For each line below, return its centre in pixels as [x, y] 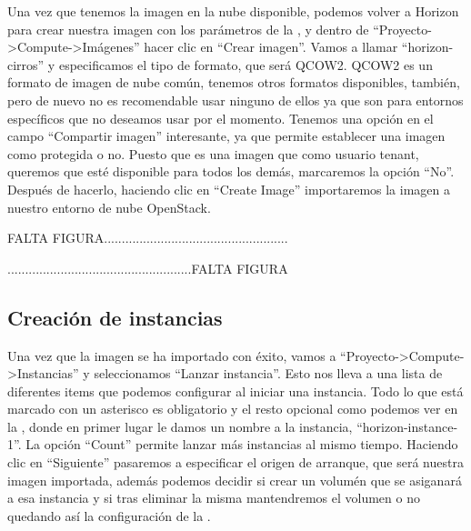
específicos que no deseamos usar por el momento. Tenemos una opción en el [220, 118]
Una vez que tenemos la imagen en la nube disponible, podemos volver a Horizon [233, 11]
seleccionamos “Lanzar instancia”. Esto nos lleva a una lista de [268, 373]
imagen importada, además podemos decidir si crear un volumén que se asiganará [235, 480]
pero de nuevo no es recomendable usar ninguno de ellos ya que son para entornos [235, 100]
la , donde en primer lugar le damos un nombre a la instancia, [180, 426]
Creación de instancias [115, 317]
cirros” [26, 64]
